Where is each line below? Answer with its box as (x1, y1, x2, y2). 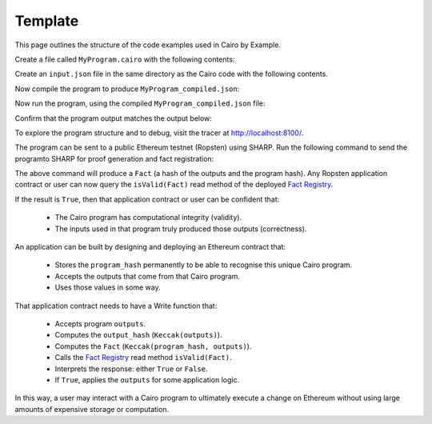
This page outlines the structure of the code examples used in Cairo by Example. (14, 40, 282, 50)
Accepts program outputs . (54, 318, 146, 328)
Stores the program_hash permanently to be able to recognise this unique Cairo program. (54, 260, 353, 270)
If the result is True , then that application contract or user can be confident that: (14, 194, 280, 204)
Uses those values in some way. (54, 282, 162, 292)
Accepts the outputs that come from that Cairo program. (54, 271, 240, 281)
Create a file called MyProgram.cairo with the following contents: (14, 54, 235, 64)
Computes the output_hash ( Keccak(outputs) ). (54, 330, 222, 340)
